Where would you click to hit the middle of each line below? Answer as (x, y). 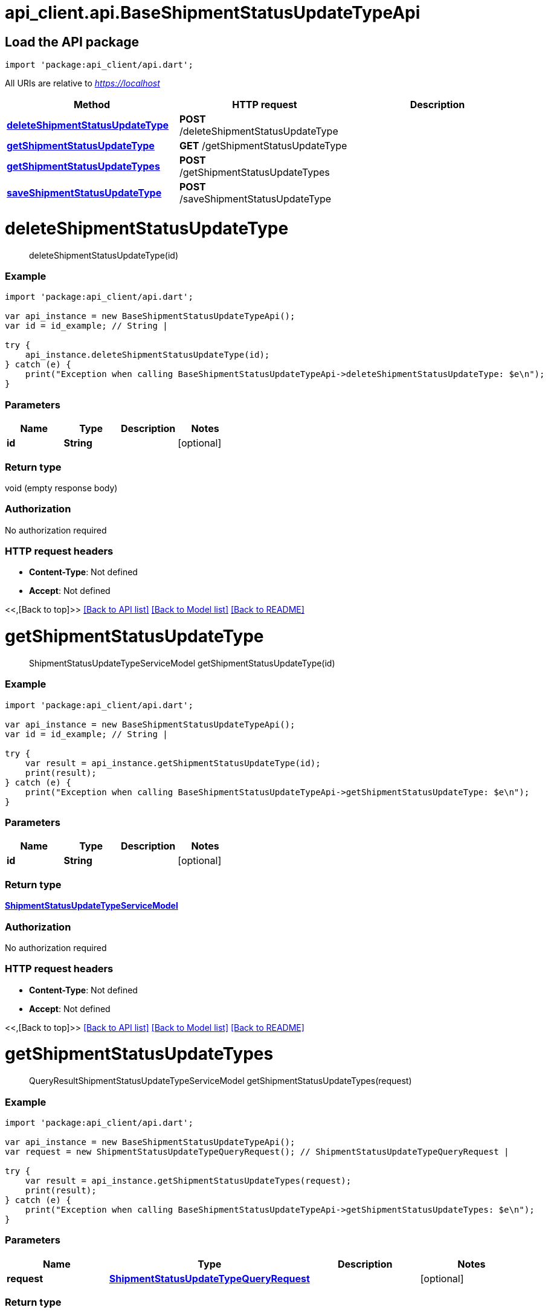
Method (92, 105)
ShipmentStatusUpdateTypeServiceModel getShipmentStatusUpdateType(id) (182, 663)
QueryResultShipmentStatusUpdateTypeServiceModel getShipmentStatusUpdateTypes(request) (221, 1081)
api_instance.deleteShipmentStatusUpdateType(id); (147, 355)
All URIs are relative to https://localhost (82, 83)
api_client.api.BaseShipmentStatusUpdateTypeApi (213, 13)
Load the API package (72, 42)
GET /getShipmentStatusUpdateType (263, 146)
